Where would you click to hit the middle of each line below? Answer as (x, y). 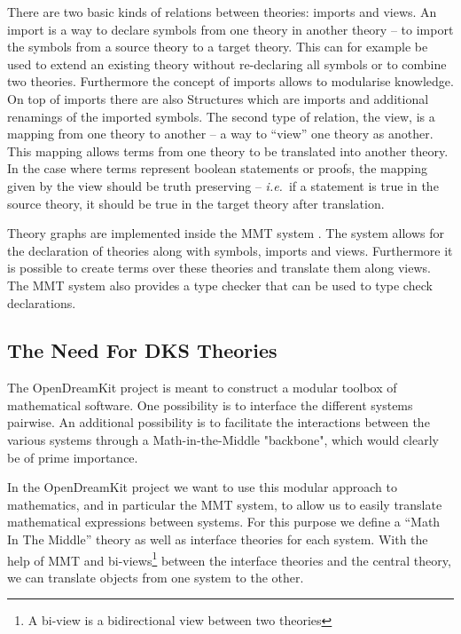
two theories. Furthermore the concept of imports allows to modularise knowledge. (230, 81)
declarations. (42, 302)
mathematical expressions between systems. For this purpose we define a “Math (224, 522)
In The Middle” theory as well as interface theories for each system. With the (218, 539)
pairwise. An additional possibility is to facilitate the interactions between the (219, 422)
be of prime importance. (73, 457)
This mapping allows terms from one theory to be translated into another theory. (228, 151)
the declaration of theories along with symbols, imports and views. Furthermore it (230, 250)
